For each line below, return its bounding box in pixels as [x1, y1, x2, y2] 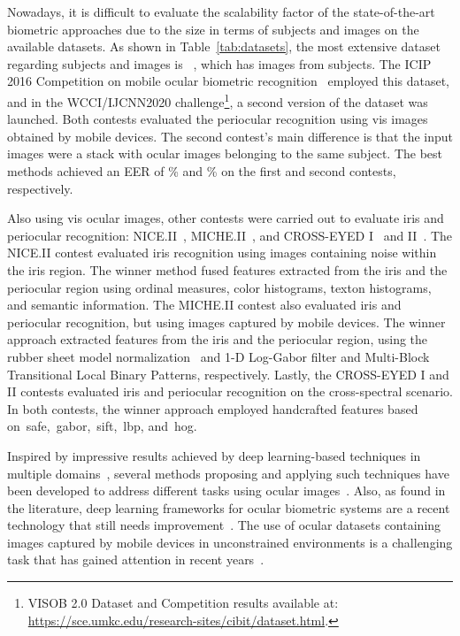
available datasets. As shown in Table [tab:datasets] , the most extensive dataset [7, 37, 441, 56]
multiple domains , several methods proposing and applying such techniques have [7, 464, 449, 482]
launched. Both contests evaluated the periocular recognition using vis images [7, 110, 428, 128]
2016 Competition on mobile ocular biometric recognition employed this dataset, [7, 72, 450, 90]
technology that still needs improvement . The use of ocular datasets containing [7, 516, 441, 534]
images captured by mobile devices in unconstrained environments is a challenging [7, 533, 453, 551]
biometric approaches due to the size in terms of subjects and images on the [7, 19, 419, 38]
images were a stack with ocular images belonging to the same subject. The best [7, 144, 443, 163]
